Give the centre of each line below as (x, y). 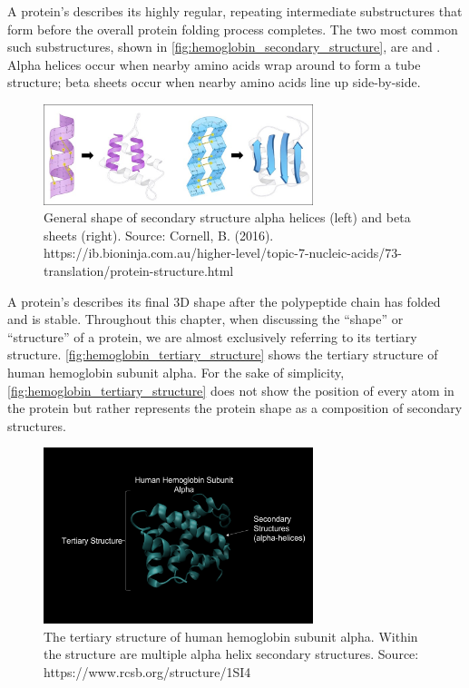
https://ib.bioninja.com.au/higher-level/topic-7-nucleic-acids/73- (223, 253)
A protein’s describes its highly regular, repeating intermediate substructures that (235, 11)
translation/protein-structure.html (139, 271)
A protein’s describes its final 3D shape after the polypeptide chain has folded (224, 301)
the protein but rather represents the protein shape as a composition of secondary (235, 408)
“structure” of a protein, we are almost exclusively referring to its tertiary (212, 336)
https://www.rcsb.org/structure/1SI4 (147, 671)
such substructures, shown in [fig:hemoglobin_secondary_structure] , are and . (224, 47)
